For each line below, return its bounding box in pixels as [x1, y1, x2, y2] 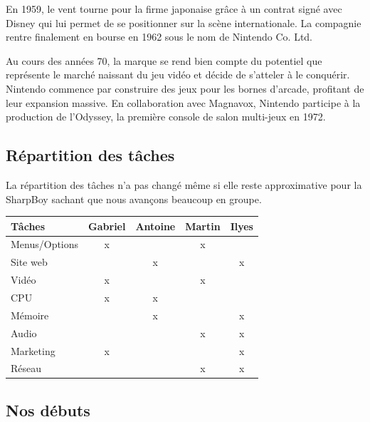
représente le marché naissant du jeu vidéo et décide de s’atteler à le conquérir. [6, 67, 350, 82]
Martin [185, 218, 221, 233]
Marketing [11, 343, 55, 358]
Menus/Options [11, 237, 79, 252]
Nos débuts [6, 398, 90, 421]
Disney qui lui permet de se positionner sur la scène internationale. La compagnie [6, 15, 361, 30]
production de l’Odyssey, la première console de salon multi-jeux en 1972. [6, 109, 326, 124]
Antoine [135, 218, 176, 233]
